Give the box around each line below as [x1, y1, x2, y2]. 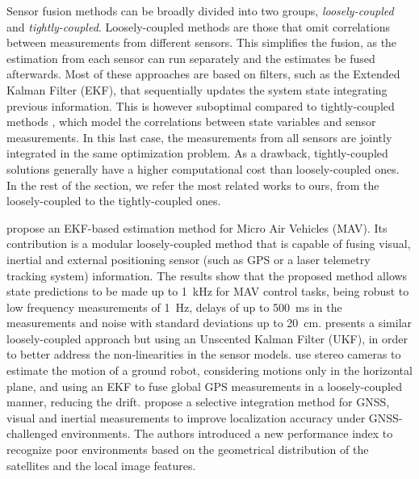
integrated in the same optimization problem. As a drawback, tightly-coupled [6, 145, 388, 162]
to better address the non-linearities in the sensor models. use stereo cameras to [6, 346, 401, 363]
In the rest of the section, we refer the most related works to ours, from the [6, 176, 379, 193]
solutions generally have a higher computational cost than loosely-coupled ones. [6, 160, 400, 177]
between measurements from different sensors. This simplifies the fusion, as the [6, 34, 397, 51]
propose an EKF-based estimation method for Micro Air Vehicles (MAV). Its [6, 219, 388, 236]
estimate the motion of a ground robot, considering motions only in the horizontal [6, 362, 413, 379]
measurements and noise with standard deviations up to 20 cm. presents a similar [6, 314, 413, 331]
